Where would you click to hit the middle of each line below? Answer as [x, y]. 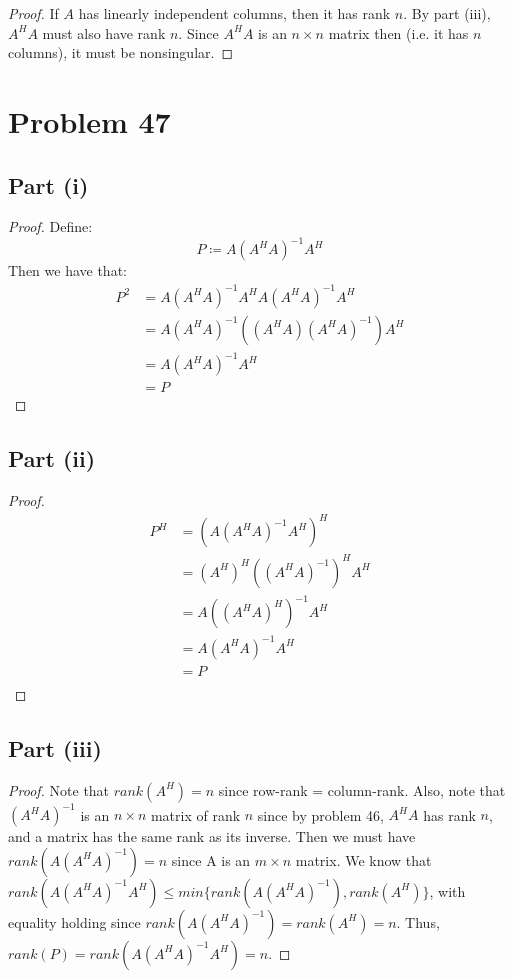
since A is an [211, 859]
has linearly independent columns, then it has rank [234, 13]
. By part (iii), [447, 13]
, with [447, 890]
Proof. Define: [50, 226]
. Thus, [418, 921]
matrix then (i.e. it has [398, 32]
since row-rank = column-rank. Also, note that [362, 789]
